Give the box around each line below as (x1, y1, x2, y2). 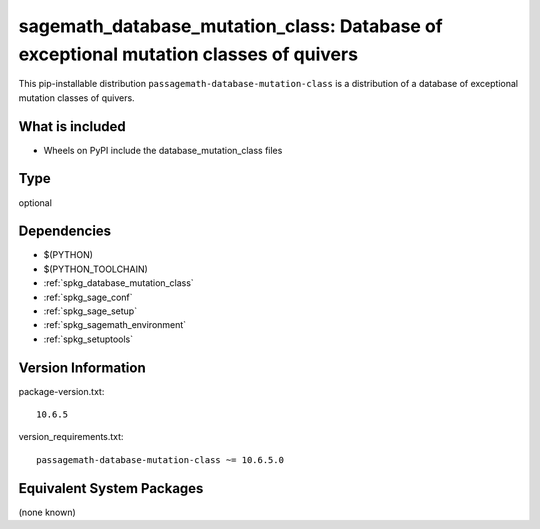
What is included (18, 118, 127, 135)
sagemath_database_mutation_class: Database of (18, 15, 444, 37)
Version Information (18, 359, 146, 376)
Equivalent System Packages (18, 480, 204, 497)
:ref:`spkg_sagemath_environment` (43, 319, 187, 331)
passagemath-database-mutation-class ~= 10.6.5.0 (36, 454, 285, 465)
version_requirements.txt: (18, 431, 124, 443)
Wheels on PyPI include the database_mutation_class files (43, 144, 283, 156)
